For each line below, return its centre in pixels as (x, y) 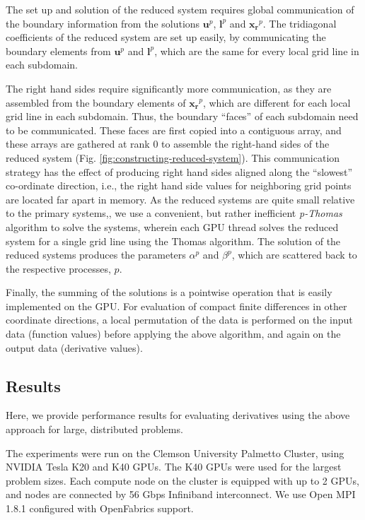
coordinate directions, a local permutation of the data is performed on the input (179, 320)
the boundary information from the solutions (103, 23)
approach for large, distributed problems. (94, 429)
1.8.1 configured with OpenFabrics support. (100, 508)
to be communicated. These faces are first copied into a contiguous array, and (174, 130)
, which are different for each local (277, 102)
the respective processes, (58, 268)
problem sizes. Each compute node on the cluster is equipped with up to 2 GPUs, (182, 480)
